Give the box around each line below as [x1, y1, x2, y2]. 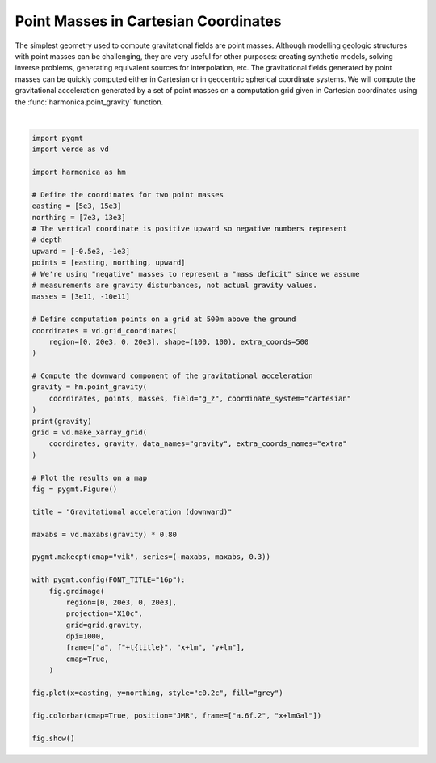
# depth [31, 235, 62, 244]
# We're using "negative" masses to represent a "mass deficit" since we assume [31, 269, 360, 278]
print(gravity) [31, 417, 92, 426]
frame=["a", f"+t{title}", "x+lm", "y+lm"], [65, 643, 245, 652]
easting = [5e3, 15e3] [31, 201, 122, 210]
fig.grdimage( [48, 587, 105, 596]
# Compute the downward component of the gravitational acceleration [31, 371, 313, 380]
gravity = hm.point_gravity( [31, 383, 148, 392]
